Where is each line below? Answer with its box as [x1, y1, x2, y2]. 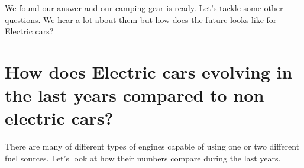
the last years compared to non [5, 83, 264, 107]
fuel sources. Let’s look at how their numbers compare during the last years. [5, 151, 281, 164]
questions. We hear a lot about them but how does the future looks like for [5, 13, 277, 25]
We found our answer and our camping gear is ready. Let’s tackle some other [5, 2, 283, 14]
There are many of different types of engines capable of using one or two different [5, 140, 300, 153]
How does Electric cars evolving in [5, 59, 293, 83]
